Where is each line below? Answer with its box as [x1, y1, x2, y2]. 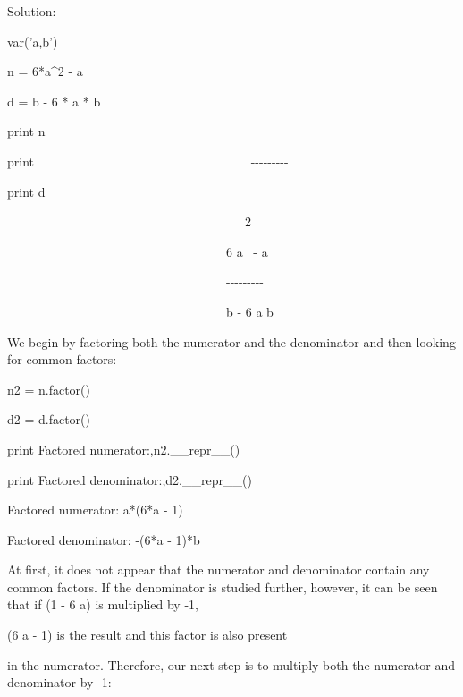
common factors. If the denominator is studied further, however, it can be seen [7, 577, 438, 596]
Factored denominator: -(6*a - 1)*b [7, 530, 200, 548]
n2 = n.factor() [7, 379, 91, 398]
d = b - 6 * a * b [7, 91, 101, 110]
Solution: [7, 2, 56, 20]
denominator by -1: [7, 673, 112, 692]
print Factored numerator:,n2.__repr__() [7, 439, 240, 458]
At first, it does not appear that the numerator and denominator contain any [7, 560, 430, 579]
